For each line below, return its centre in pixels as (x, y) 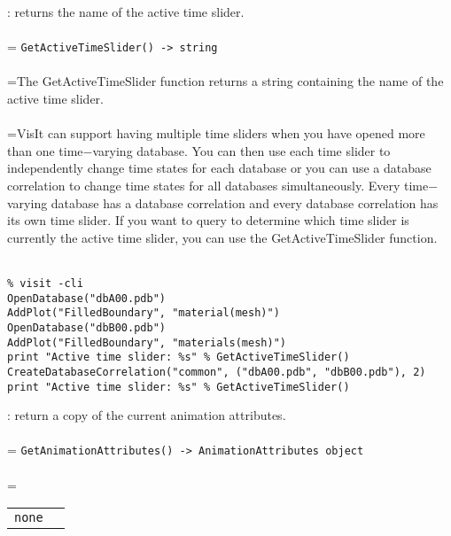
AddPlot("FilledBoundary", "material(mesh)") (144, 313)
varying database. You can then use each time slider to (241, 150)
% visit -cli (45, 283)
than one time (45, 150)
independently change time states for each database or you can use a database (219, 168)
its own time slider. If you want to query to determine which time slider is (208, 220)
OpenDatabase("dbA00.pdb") (86, 298)
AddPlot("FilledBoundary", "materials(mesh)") (147, 342)
